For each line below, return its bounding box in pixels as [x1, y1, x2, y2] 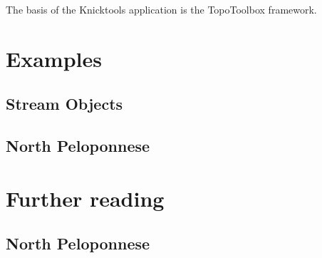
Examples [6, 43, 102, 73]
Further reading [6, 183, 165, 212]
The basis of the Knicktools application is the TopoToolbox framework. [6, 2, 317, 16]
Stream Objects [6, 93, 123, 115]
